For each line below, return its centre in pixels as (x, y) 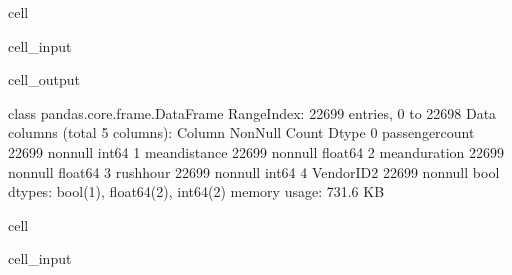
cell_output (44, 79)
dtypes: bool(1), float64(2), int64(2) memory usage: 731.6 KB (196, 191)
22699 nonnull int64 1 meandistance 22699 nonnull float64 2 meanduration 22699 (256, 151)
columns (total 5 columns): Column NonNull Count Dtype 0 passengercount (241, 132)
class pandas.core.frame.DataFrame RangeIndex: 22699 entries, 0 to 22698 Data (252, 112)
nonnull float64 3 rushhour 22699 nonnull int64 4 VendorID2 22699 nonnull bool (254, 171)
